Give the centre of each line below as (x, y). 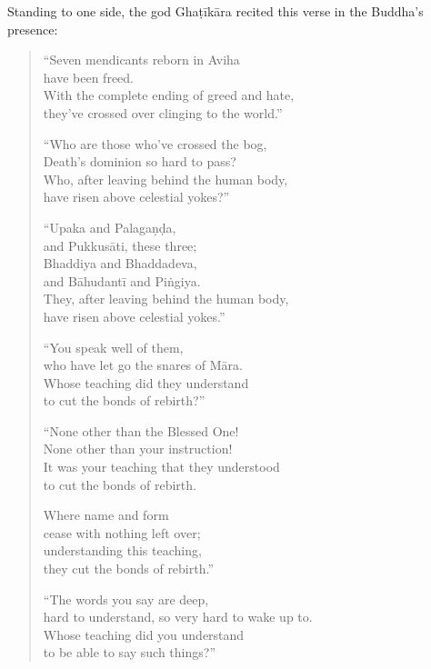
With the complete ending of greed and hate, (169, 95)
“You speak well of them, (113, 347)
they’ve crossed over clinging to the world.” (163, 112)
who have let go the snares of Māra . (143, 365)
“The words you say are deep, (126, 599)
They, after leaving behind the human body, (166, 299)
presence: (33, 29)
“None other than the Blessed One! (141, 430)
